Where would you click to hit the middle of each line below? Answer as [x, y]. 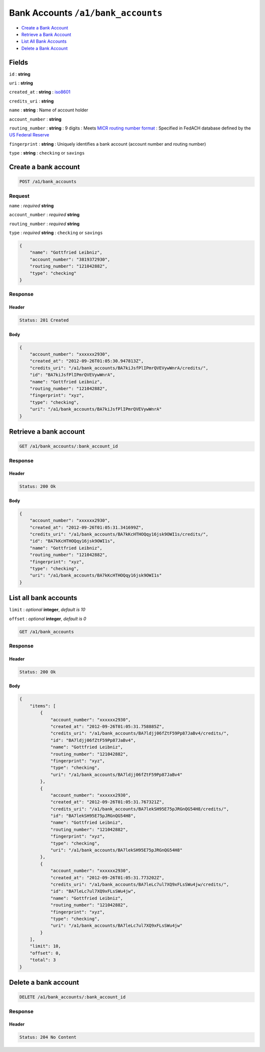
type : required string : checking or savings [56, 233]
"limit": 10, [45, 946]
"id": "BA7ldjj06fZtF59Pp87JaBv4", [93, 740]
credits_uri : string [31, 101]
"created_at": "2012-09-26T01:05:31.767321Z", [107, 802]
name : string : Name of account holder [49, 110]
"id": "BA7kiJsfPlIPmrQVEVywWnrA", [72, 375]
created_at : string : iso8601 [40, 92]
